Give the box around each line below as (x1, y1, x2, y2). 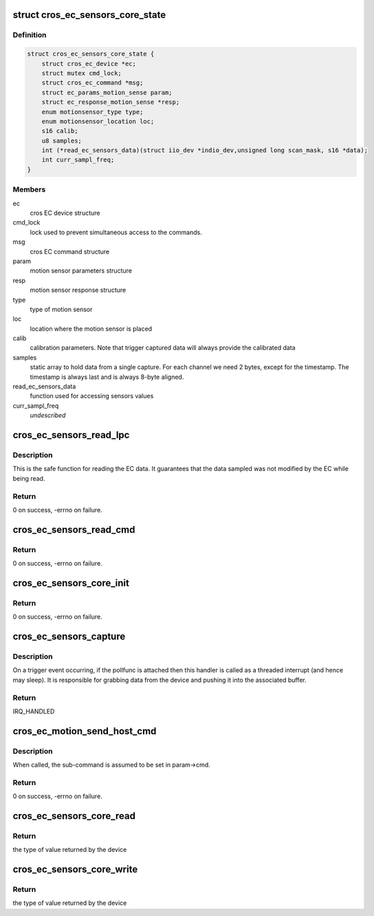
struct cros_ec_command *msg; (41, 79, 144, 87)
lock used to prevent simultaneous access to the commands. (30, 228, 202, 236)
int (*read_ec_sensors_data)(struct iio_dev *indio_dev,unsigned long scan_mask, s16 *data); (41, 147, 368, 154)
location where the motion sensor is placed (30, 324, 153, 333)
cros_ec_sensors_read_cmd (12, 523, 135, 535)
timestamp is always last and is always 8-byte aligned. (30, 373, 184, 381)
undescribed (30, 411, 66, 419)
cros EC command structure (30, 247, 110, 256)
